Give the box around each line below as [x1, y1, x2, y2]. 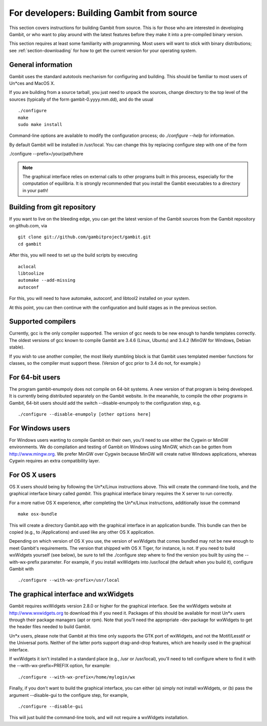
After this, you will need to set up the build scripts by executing [9, 252, 138, 258]
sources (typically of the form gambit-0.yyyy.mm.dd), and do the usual [9, 96, 153, 102]
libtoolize [18, 270, 44, 276]
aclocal [18, 263, 37, 269]
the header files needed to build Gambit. [9, 624, 91, 630]
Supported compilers [9, 317, 76, 326]
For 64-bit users [9, 373, 61, 382]
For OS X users [9, 470, 56, 479]
